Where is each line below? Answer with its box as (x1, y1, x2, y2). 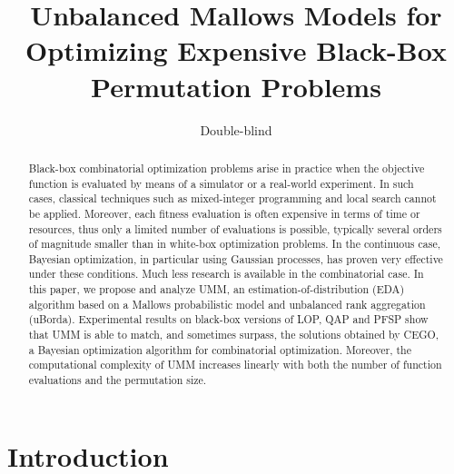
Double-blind (200, 120, 272, 139)
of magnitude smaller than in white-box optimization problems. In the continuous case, (28, 236, 440, 252)
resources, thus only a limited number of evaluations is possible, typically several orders (28, 221, 442, 236)
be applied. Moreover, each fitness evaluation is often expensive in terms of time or (28, 205, 420, 221)
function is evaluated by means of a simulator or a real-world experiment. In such (28, 175, 414, 191)
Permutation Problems (91, 67, 381, 104)
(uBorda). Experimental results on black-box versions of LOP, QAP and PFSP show (28, 311, 429, 327)
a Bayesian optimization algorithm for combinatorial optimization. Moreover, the (28, 341, 412, 357)
